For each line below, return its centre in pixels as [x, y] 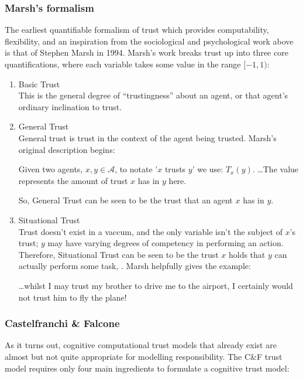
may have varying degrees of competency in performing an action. [166, 243]
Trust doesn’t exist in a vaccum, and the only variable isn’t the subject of [150, 231]
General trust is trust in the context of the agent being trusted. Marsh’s [147, 137]
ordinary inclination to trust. [70, 106]
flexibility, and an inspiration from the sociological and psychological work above [149, 41]
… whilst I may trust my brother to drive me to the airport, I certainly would [156, 285]
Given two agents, [51, 169]
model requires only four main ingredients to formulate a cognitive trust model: [147, 368]
